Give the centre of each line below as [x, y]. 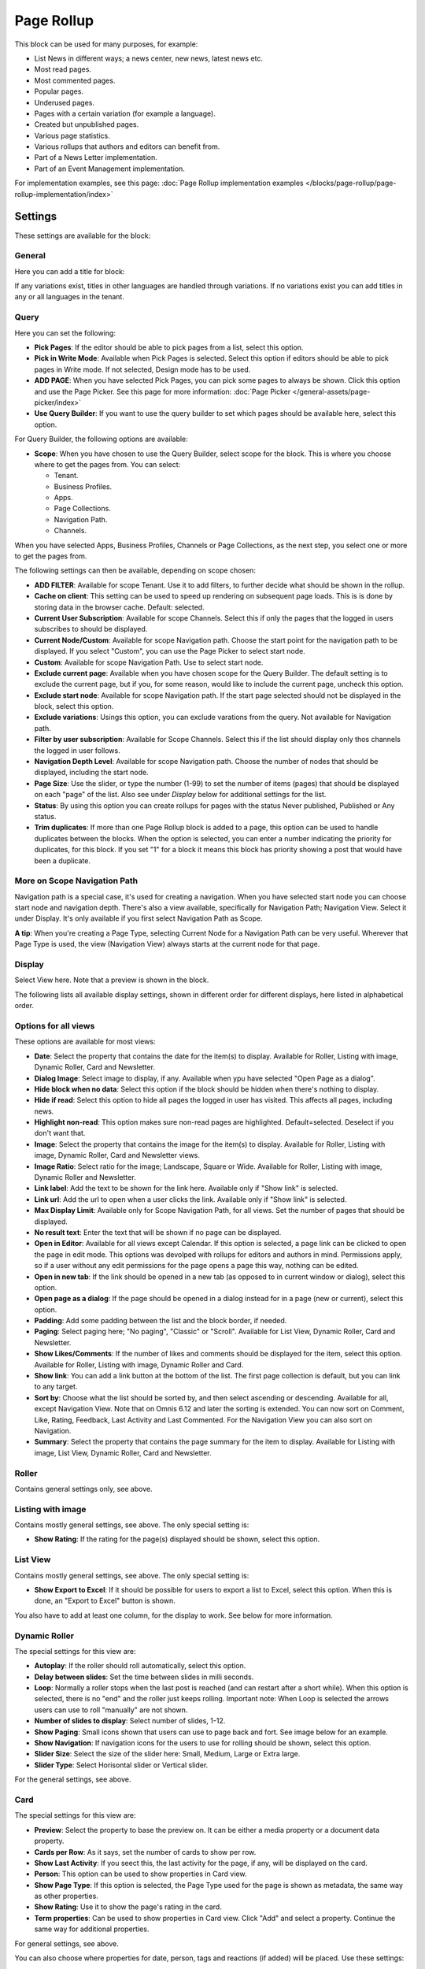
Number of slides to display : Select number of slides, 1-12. [130, 1721]
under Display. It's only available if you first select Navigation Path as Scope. [139, 918]
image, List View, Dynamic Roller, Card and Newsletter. [123, 1452]
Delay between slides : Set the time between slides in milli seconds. [144, 1677]
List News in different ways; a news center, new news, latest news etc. [149, 58]
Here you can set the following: [65, 333]
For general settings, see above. [67, 1943]
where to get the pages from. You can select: [107, 464]
